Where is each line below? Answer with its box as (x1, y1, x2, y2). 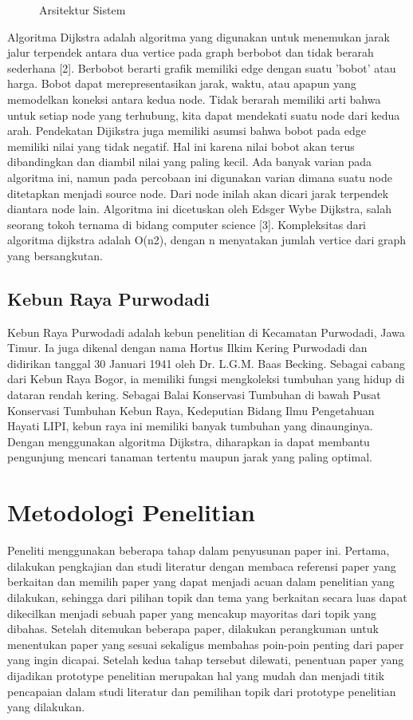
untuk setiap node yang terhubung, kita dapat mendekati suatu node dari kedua (7, 106, 400, 123)
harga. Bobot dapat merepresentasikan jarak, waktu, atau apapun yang (7, 75, 356, 92)
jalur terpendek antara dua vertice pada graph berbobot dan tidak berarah (7, 44, 374, 61)
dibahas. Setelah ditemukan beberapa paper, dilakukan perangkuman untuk (7, 620, 379, 637)
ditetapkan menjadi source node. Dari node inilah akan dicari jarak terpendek (7, 184, 389, 201)
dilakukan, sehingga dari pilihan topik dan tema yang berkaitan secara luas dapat (7, 588, 407, 605)
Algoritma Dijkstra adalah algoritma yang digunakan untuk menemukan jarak (7, 28, 391, 45)
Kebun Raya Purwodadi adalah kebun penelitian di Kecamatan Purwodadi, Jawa (7, 323, 405, 340)
